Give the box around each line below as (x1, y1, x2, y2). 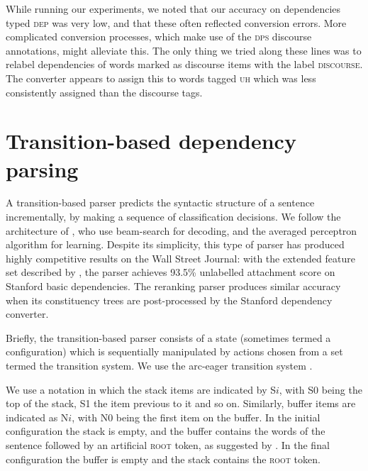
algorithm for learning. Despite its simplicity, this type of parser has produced (6, 237, 345, 252)
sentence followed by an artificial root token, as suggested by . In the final (6, 437, 330, 452)
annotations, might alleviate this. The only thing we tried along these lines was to (6, 43, 362, 57)
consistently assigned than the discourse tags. (6, 84, 203, 99)
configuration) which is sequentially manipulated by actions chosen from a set (6, 344, 343, 359)
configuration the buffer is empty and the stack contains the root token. (6, 451, 320, 466)
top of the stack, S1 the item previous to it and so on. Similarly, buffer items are (6, 396, 356, 411)
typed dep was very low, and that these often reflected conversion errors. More (6, 15, 347, 30)
